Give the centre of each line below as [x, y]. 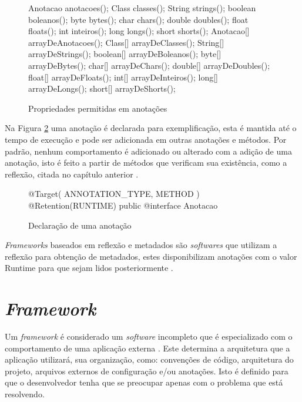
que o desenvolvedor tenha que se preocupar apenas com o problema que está [144, 382]
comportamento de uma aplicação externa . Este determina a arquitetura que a [147, 348]
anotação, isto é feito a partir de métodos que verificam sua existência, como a [146, 163]
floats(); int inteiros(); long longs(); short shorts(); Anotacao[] [139, 31]
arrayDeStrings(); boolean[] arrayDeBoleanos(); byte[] [125, 54]
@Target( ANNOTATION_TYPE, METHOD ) [114, 194]
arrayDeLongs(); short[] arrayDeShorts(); [102, 88]
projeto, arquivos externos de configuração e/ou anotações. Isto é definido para [147, 371]
